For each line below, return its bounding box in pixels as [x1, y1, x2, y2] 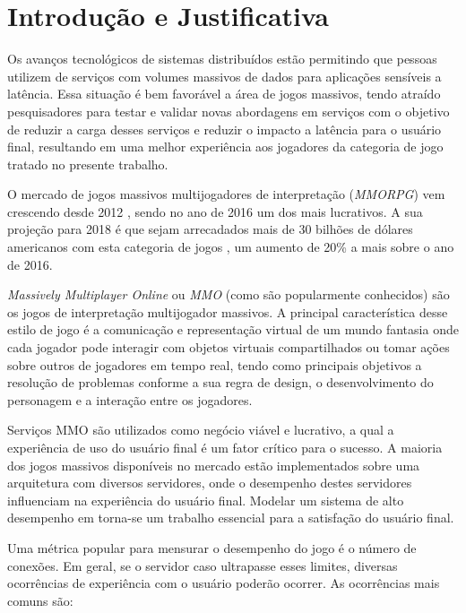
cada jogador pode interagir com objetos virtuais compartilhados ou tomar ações [7, 338, 450, 357]
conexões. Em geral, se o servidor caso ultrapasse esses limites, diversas [7, 556, 398, 574]
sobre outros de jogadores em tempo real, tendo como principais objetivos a [7, 355, 422, 374]
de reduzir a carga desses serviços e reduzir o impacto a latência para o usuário [7, 119, 442, 138]
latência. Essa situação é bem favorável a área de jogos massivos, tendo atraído [7, 84, 441, 103]
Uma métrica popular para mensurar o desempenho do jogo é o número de [7, 538, 417, 557]
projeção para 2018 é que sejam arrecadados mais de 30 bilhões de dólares [7, 220, 413, 238]
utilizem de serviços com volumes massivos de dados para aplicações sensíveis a [7, 66, 442, 85]
